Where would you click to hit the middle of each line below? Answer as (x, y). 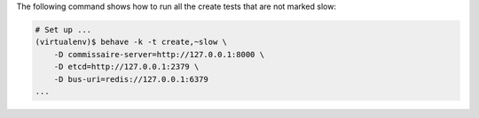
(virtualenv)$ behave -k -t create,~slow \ (131, 42)
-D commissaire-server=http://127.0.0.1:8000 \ (159, 54)
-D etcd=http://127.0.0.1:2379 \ (126, 67)
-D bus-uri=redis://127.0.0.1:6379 (131, 79)
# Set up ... (63, 29)
